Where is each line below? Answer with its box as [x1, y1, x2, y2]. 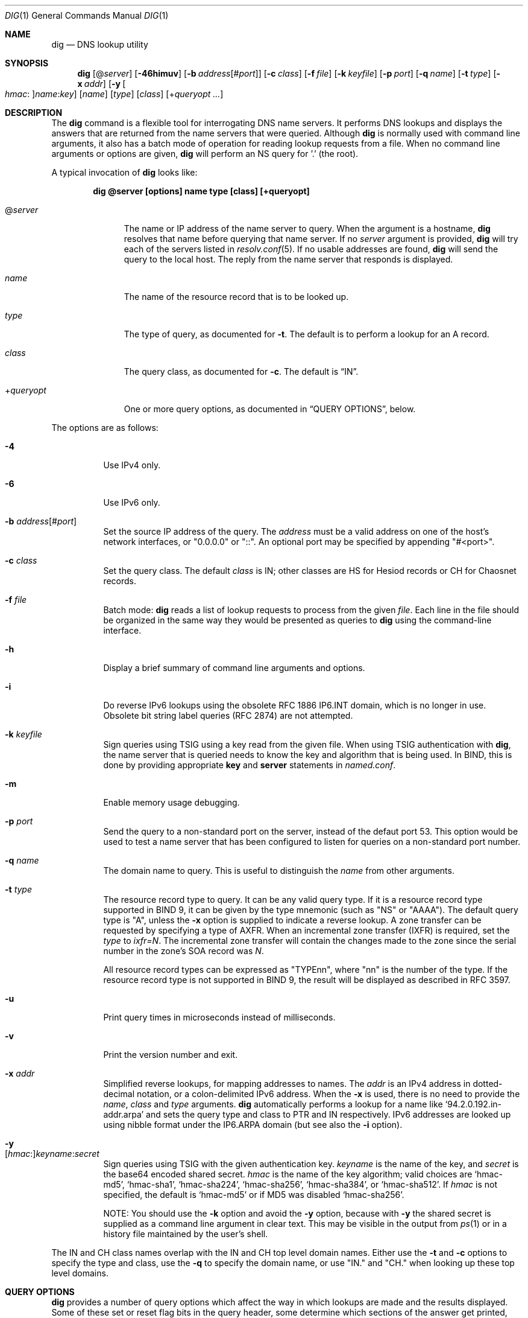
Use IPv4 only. [103, 460, 161, 470]
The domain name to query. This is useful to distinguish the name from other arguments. [103, 865, 454, 876]
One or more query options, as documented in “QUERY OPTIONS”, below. [124, 404, 416, 414]
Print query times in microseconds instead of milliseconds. [103, 1012, 336, 1022]
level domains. [51, 1268, 108, 1278]
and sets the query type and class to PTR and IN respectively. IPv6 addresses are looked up [146, 1109, 511, 1119]
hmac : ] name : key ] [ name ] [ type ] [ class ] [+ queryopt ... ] [5, 89, 224, 99]
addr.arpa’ [103, 1109, 144, 1119]
